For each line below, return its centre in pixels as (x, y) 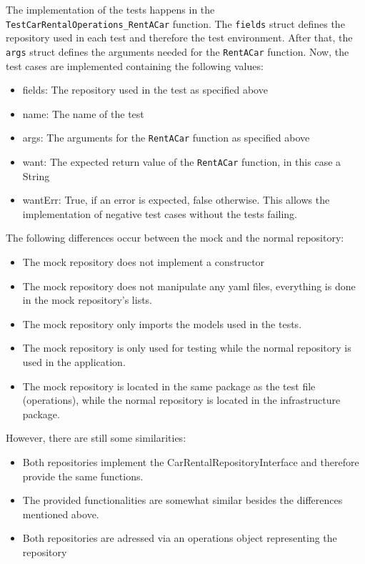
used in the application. (74, 361)
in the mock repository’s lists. (87, 300)
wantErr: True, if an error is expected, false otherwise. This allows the (176, 200)
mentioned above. (61, 514)
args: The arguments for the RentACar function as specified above (166, 138)
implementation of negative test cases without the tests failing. (160, 213)
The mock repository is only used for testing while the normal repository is (187, 348)
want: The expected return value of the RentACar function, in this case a (182, 161)
